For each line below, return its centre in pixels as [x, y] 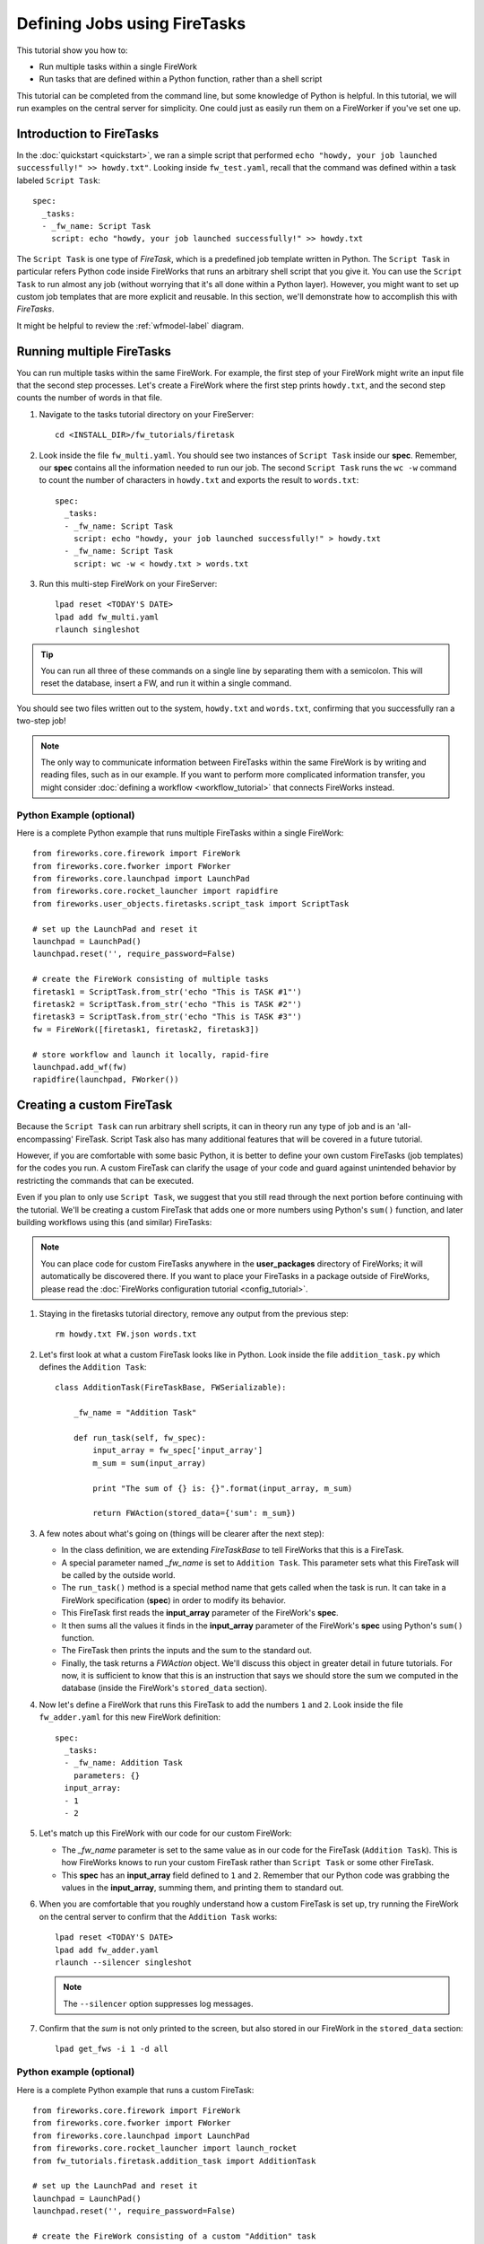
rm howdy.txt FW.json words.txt [126, 1334]
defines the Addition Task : [93, 1367]
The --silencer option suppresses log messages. [159, 2003]
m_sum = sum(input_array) [149, 1463]
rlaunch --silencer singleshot [124, 1962]
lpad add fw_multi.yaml [107, 617]
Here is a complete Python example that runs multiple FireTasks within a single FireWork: [180, 833]
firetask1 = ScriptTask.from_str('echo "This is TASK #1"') [167, 991]
